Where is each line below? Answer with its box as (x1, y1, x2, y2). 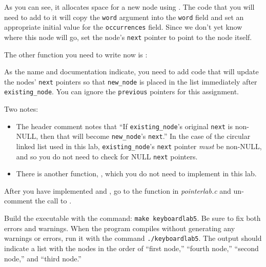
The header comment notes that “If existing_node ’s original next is (16, 120, 233, 131)
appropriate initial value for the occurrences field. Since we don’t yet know (4, 22, 242, 32)
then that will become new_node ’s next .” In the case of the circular (40, 131, 251, 141)
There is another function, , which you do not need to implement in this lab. (16, 168, 257, 179)
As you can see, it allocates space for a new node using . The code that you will (4, 2, 255, 12)
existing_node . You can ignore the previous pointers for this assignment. (4, 86, 239, 97)
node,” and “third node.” (4, 253, 81, 263)
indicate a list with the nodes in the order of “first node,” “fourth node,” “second (4, 242, 259, 253)
